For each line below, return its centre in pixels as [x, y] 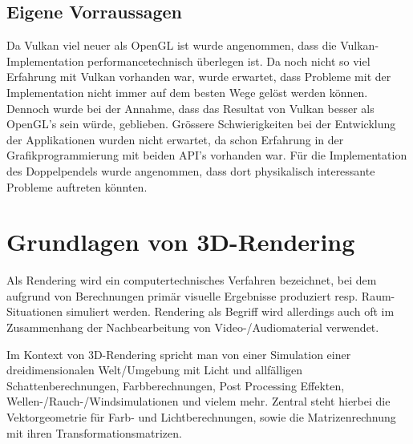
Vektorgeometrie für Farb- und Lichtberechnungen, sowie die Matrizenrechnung [201, 417]
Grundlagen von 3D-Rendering [181, 242]
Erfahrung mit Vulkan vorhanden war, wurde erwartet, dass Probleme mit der [199, 77]
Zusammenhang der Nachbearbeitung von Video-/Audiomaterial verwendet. [193, 327]
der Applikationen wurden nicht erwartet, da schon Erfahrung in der [175, 139]
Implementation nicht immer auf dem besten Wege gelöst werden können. [187, 92]
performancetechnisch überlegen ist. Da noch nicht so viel [229, 61]
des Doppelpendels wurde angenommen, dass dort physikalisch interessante [191, 170]
